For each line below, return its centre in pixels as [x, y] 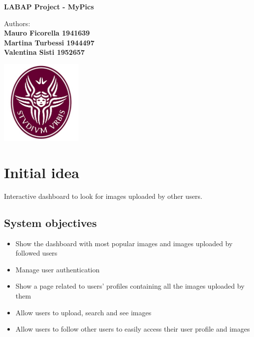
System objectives [50, 222]
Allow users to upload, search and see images [83, 312]
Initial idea [42, 172]
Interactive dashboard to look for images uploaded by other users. [103, 196]
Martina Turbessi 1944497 [49, 42]
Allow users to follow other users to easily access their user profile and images [133, 329]
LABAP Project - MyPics [49, 6]
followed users [36, 253]
